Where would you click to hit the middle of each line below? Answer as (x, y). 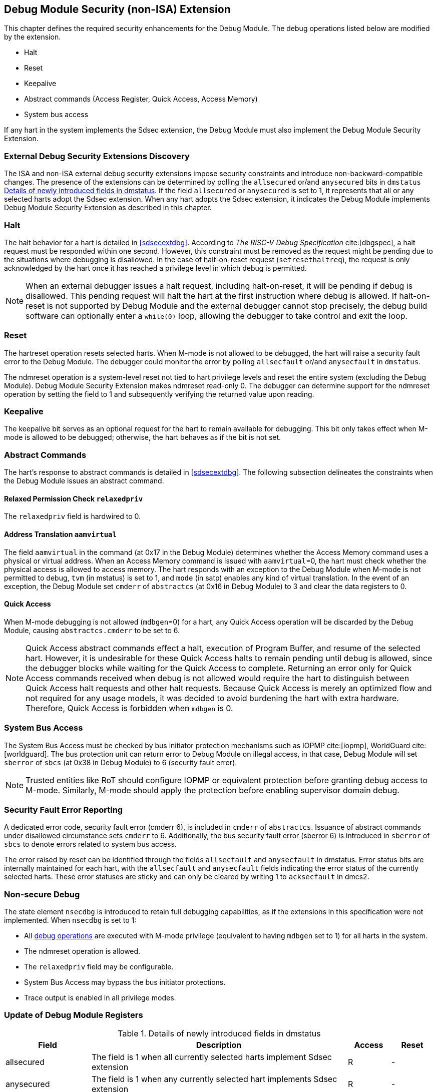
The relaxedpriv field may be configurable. (99, 967)
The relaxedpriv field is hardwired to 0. (73, 516)
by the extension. (33, 37)
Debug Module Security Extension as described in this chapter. (108, 208)
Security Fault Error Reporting (64, 809)
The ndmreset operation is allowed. (82, 951)
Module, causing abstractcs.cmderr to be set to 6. (92, 630)
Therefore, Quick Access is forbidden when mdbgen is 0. (129, 708)
